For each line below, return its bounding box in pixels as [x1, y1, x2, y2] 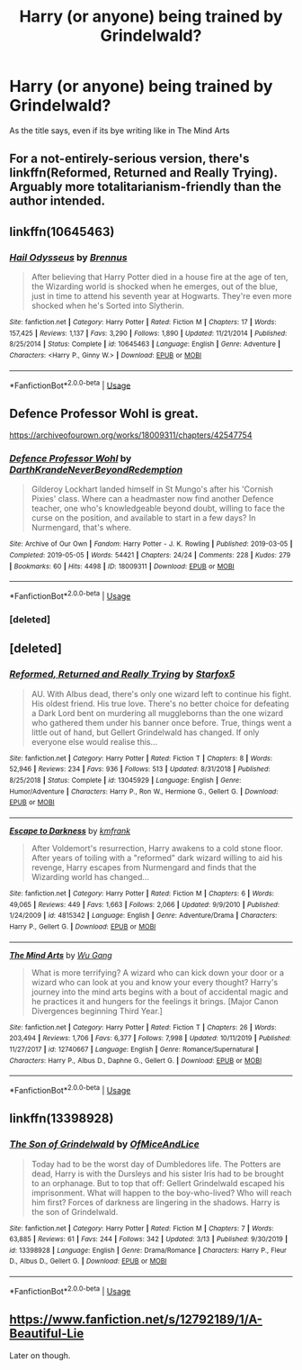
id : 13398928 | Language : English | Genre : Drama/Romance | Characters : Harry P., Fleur [9, 1246, 288, 1255]
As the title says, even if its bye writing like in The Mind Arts [9, 124, 230, 136]
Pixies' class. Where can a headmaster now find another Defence [31, 494, 274, 504]
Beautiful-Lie [9, 1326, 84, 1341]
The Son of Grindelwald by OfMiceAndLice [9, 1138, 200, 1150]
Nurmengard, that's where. [31, 522, 132, 533]
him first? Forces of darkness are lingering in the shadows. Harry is [31, 1196, 280, 1208]
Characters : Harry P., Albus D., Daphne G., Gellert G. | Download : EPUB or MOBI [9, 1056, 262, 1065]
